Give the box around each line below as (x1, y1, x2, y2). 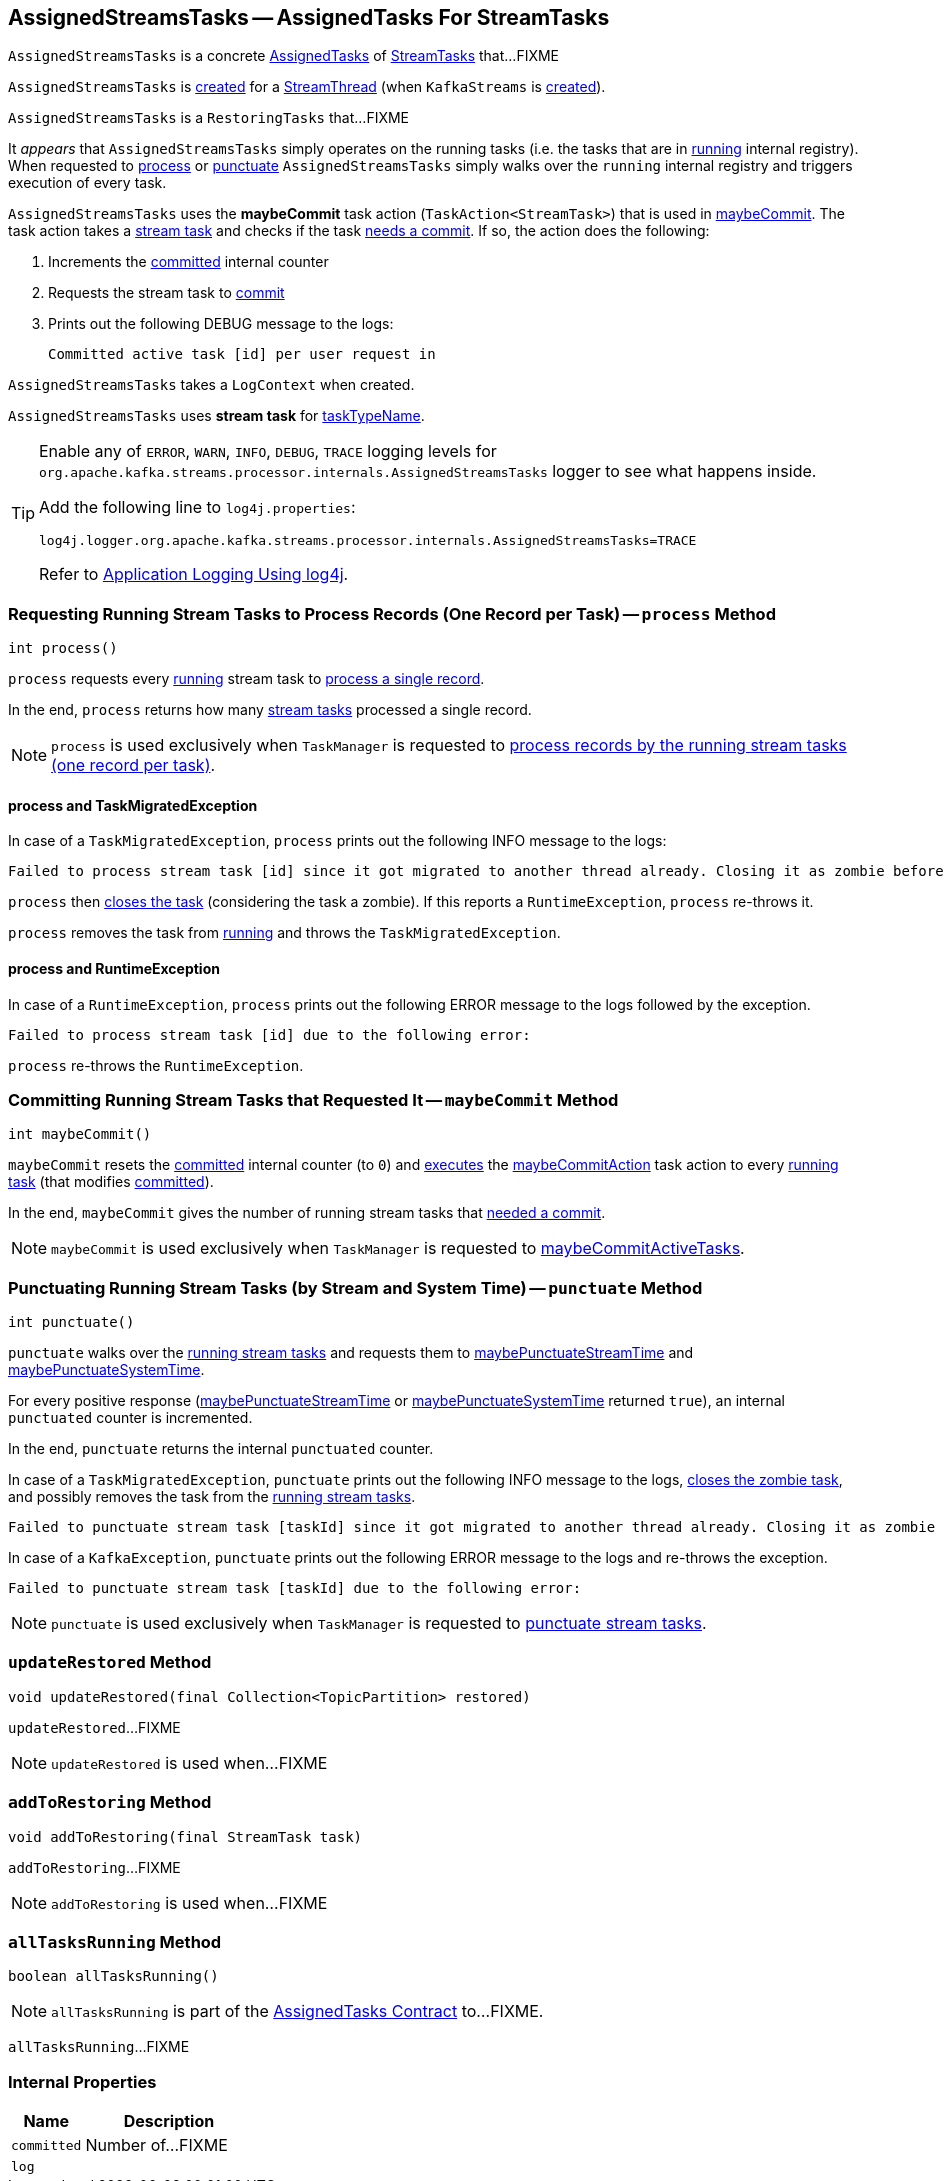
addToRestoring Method (8, 1792, 212, 1813)
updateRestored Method (8, 1652, 212, 1673)
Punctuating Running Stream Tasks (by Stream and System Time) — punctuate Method (8, 1277, 703, 1298)
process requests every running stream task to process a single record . (8, 670, 485, 688)
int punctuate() (8, 1314, 135, 1331)
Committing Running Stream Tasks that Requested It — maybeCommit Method (8, 1089, 619, 1110)
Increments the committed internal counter (48, 253, 329, 271)
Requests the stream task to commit (48, 284, 285, 302)
